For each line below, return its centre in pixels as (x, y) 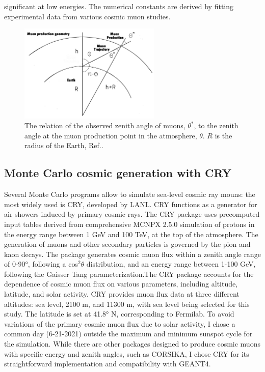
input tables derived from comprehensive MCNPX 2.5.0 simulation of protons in (129, 224)
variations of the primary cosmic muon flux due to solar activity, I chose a (120, 323)
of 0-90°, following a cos (41, 264)
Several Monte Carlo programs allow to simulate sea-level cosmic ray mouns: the (130, 194)
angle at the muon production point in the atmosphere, (111, 135)
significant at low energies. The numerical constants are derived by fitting (119, 6)
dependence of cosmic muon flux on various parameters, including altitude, (121, 284)
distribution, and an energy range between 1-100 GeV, (171, 264)
